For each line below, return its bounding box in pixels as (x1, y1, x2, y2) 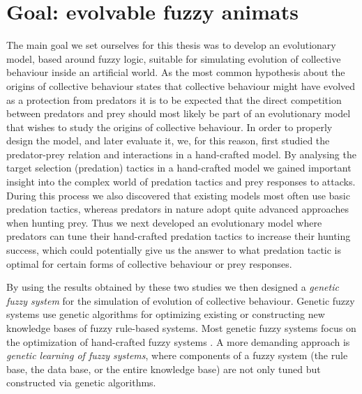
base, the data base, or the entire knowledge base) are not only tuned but (6, 361, 321, 376)
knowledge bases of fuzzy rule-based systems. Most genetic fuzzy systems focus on (6, 321, 356, 335)
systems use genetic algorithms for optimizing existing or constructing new (6, 307, 325, 321)
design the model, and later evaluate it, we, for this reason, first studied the (6, 133, 330, 148)
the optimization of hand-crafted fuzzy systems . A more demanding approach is (6, 334, 350, 349)
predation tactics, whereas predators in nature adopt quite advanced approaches (6, 202, 349, 216)
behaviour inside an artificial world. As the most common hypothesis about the (6, 65, 345, 79)
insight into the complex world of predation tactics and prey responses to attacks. (6, 174, 356, 189)
